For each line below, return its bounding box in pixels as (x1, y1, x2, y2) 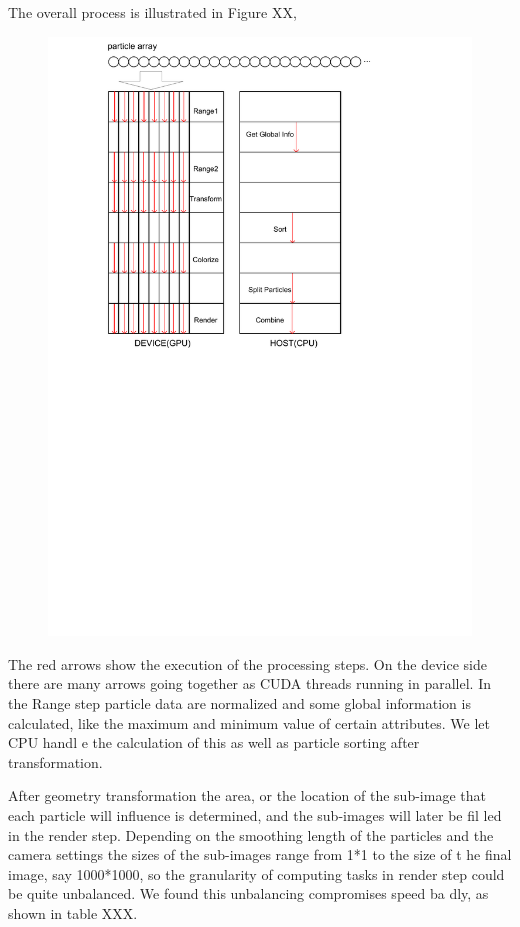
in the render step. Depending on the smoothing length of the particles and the (8, 824, 494, 845)
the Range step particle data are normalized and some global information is (8, 693, 471, 714)
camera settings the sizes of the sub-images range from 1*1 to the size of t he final (8, 844, 512, 865)
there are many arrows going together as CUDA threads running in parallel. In (8, 673, 491, 694)
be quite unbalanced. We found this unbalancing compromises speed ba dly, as (8, 883, 489, 904)
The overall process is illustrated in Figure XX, (8, 2, 297, 22)
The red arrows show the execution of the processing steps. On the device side (8, 653, 487, 674)
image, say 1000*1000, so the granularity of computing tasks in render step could (8, 863, 505, 884)
